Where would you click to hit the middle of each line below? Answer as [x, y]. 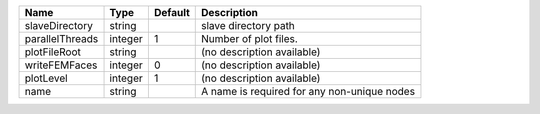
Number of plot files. [250, 38]
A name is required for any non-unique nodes [308, 91]
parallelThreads [61, 38]
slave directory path [248, 25]
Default [171, 12]
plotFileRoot [53, 52]
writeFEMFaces [61, 65]
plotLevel [46, 78]
